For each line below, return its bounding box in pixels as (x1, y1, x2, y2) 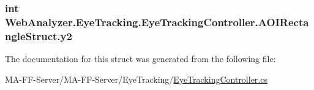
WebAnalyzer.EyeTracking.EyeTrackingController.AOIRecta (5, 14, 309, 29)
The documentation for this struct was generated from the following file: (5, 52, 276, 65)
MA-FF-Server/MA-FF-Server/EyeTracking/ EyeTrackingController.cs (5, 72, 267, 85)
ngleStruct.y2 (5, 28, 72, 43)
